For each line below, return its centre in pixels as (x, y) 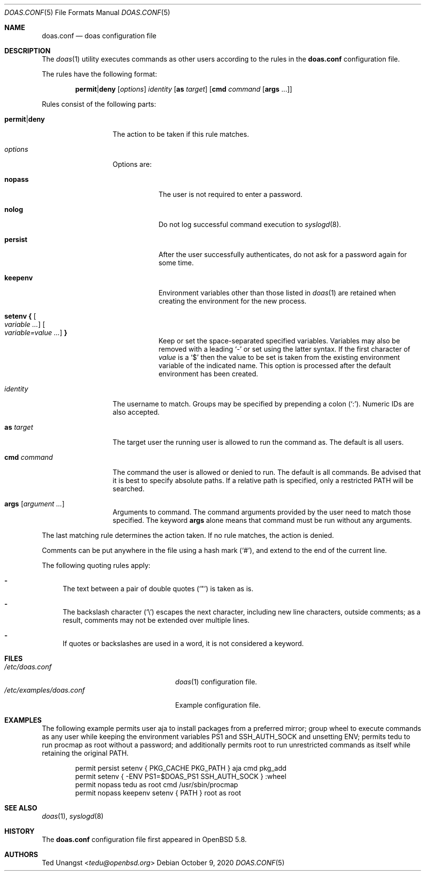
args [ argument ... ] (35, 504)
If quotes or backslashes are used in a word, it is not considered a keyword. (183, 643)
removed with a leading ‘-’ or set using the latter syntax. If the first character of (284, 349)
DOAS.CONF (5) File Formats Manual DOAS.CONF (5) (87, 12)
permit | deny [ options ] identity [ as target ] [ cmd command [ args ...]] (184, 89)
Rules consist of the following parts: (99, 104)
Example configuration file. (218, 705)
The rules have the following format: (99, 74)
